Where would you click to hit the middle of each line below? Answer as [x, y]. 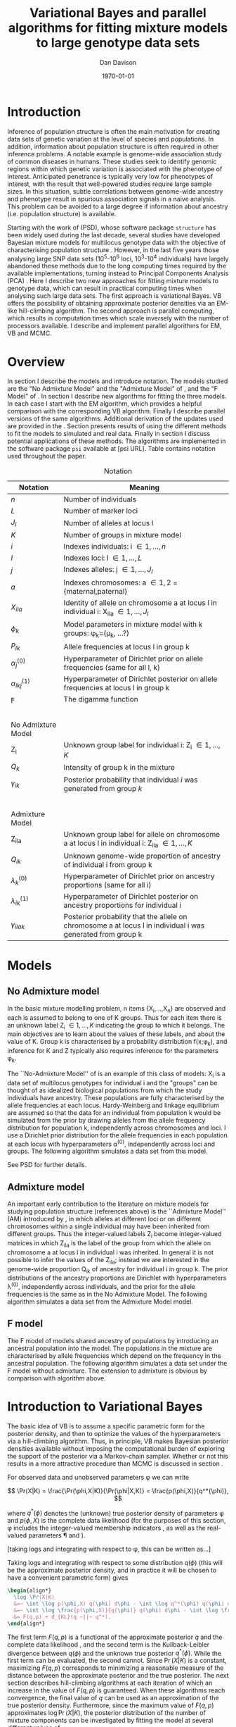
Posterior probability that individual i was [131, 780]
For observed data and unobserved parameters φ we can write [98, 1477]
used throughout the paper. [47, 456]
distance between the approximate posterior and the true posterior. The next [118, 1676]
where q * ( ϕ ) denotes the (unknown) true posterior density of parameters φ [116, 1512]
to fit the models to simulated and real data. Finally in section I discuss [109, 434]
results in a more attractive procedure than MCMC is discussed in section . [115, 1464]
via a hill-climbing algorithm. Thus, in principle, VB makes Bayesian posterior [118, 1441]
